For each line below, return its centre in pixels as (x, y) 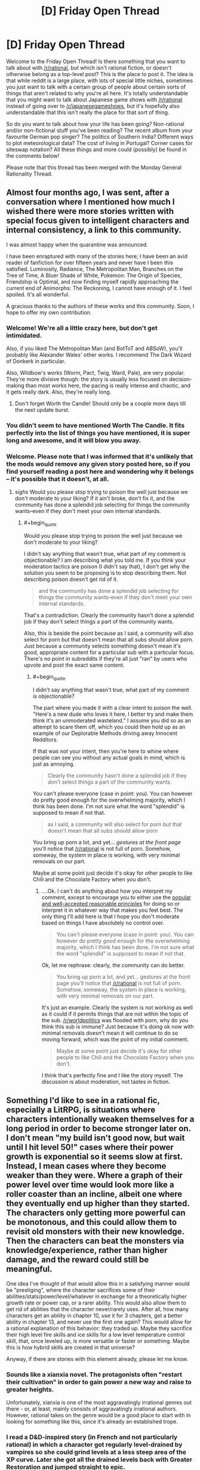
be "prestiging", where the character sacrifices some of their (81, 1290)
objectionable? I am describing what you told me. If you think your (105, 560)
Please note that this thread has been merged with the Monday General (94, 167)
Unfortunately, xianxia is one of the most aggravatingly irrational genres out (99, 1402)
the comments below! (33, 156)
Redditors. (45, 739)
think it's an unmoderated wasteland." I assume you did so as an (112, 720)
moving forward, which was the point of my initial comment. (115, 1039)
